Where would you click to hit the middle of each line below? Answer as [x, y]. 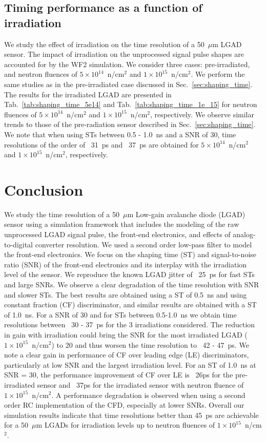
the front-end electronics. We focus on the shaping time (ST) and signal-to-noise [130, 254]
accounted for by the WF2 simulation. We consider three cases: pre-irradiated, [127, 64]
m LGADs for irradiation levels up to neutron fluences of [126, 425]
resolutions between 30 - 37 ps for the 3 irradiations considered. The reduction [130, 324]
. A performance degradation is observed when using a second [148, 395]
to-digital [19, 244]
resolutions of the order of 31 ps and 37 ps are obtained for [101, 144]
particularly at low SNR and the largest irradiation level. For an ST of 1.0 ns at [130, 364]
